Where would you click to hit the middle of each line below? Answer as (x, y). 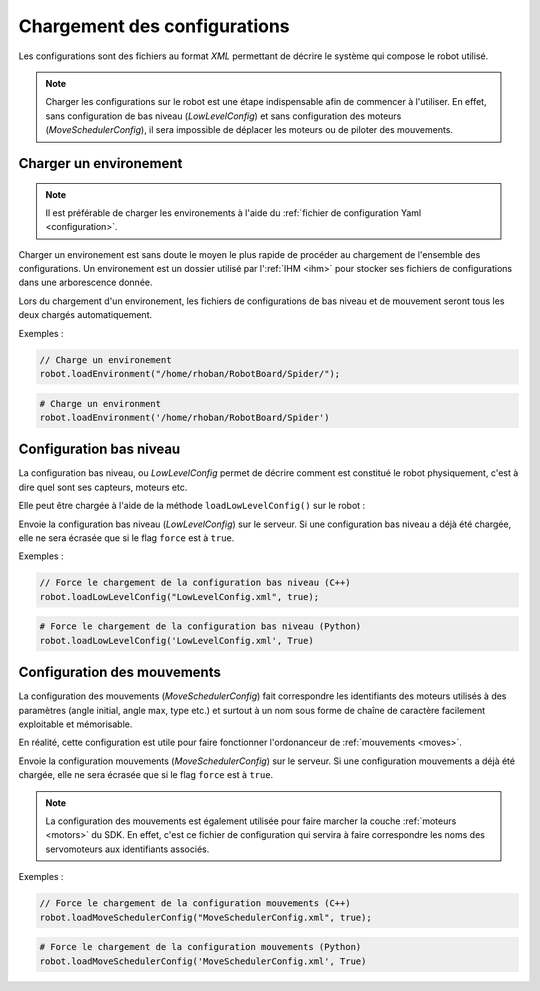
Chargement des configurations (154, 26)
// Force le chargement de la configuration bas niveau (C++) (195, 583)
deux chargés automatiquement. (85, 315)
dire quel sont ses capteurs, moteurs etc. (103, 487)
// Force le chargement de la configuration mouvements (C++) (195, 903)
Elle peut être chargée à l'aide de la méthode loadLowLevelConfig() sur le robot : (192, 506)
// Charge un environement (105, 359)
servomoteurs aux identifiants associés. (127, 849)
